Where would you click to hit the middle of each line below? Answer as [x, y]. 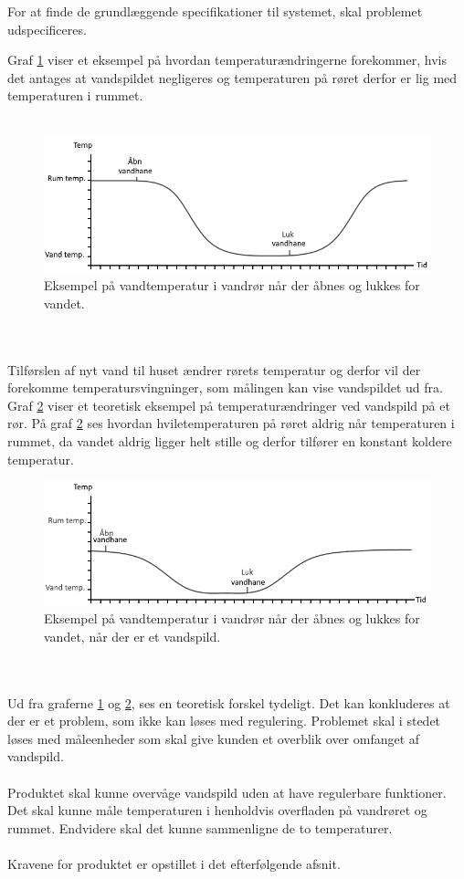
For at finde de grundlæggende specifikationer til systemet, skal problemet [215, 11]
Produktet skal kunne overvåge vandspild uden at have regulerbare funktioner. [227, 792]
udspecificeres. [47, 29]
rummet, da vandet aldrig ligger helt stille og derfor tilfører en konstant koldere [230, 440]
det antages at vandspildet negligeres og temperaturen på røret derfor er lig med [232, 77]
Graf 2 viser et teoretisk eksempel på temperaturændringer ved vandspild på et [229, 405]
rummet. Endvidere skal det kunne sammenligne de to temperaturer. [200, 827]
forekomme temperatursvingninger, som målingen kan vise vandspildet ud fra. [225, 387]
